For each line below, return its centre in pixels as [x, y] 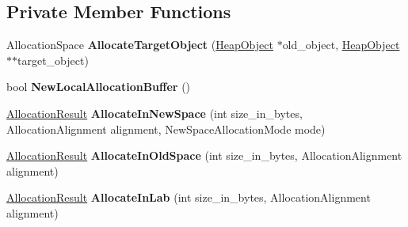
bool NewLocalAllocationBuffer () [99, 87]
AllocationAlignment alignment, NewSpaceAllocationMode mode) [166, 129]
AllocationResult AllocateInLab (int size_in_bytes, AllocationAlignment [189, 197]
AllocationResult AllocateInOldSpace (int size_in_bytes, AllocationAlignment [204, 155]
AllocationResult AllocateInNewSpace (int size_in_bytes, [154, 113]
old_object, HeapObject [341, 45]
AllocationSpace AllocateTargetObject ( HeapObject [140, 45]
